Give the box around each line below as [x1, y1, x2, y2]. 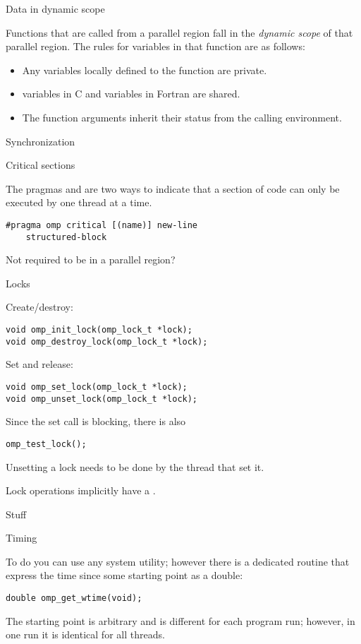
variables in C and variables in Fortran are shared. [22, 86, 240, 101]
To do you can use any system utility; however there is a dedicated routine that [6, 554, 350, 568]
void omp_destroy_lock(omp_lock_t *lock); [6, 336, 208, 347]
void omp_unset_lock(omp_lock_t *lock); [6, 393, 198, 404]
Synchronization [6, 133, 75, 148]
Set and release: [6, 357, 73, 371]
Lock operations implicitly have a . [6, 483, 156, 498]
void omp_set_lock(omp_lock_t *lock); [6, 381, 188, 392]
